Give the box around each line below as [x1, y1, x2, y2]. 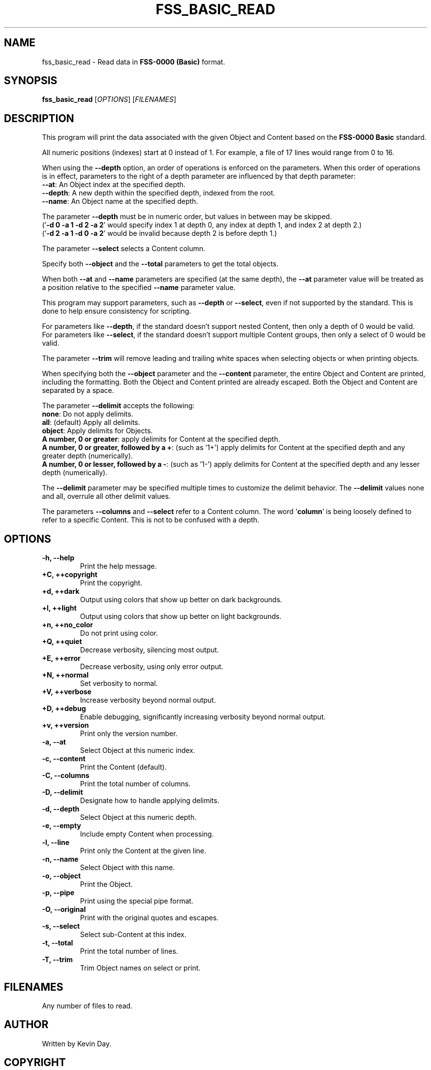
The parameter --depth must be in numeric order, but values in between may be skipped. [42, 212, 332, 221]
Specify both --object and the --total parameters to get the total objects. [42, 259, 278, 268]
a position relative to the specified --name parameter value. [42, 283, 236, 292]
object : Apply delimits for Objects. [42, 426, 153, 435]
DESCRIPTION [4, 112, 74, 125]
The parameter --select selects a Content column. [42, 244, 206, 253]
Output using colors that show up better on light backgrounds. [80, 612, 281, 621]
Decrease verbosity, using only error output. [80, 662, 223, 671]
